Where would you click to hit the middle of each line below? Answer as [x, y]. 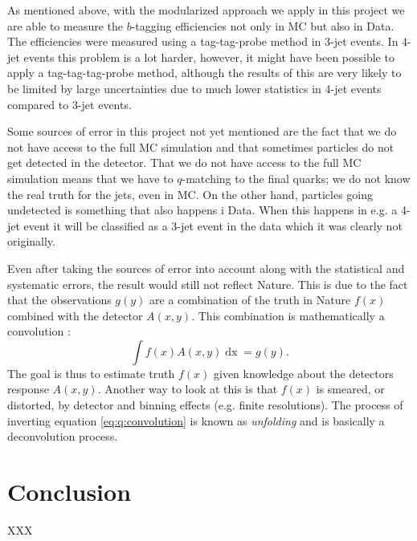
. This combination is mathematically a [288, 315]
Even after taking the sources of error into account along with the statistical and [206, 268]
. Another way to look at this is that [188, 389]
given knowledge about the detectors [303, 373]
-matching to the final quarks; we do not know [296, 178]
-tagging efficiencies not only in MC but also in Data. [263, 25]
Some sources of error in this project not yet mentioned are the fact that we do [202, 131]
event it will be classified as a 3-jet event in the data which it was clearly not [213, 225]
